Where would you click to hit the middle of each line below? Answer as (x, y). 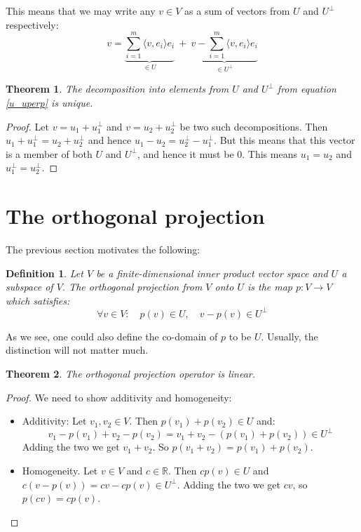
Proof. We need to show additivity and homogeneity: (119, 397)
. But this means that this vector (285, 140)
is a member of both (49, 153)
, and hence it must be (185, 153)
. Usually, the (290, 336)
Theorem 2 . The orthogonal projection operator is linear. (131, 374)
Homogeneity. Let (60, 470)
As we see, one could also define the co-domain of (112, 336)
